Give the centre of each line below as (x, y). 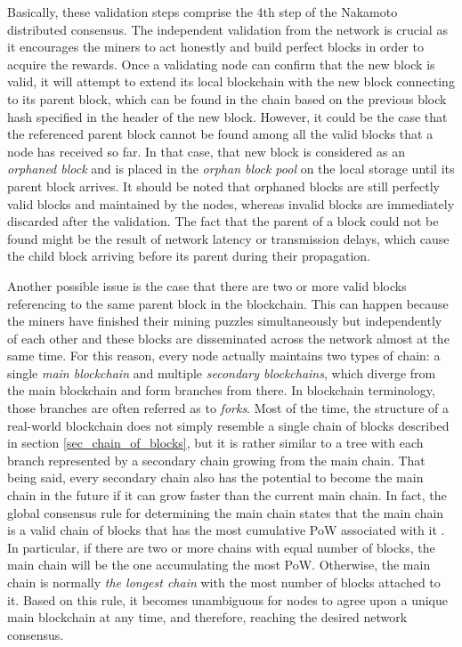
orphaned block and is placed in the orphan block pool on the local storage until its (231, 169)
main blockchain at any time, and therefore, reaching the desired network (207, 617)
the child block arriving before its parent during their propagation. (189, 256)
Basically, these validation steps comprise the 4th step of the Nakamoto (203, 12)
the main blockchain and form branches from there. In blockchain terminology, (221, 390)
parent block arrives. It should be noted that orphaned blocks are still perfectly (223, 186)
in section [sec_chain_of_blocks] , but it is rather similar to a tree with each (215, 443)
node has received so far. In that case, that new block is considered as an (206, 151)
